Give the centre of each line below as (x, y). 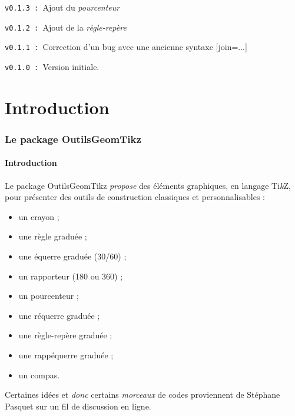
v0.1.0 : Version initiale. (52, 66)
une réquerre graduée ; (59, 315)
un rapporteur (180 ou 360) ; (71, 276)
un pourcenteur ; (49, 296)
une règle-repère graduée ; (65, 335)
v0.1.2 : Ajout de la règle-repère (66, 27)
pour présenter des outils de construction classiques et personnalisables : (135, 197)
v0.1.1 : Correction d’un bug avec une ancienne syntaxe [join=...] (126, 47)
